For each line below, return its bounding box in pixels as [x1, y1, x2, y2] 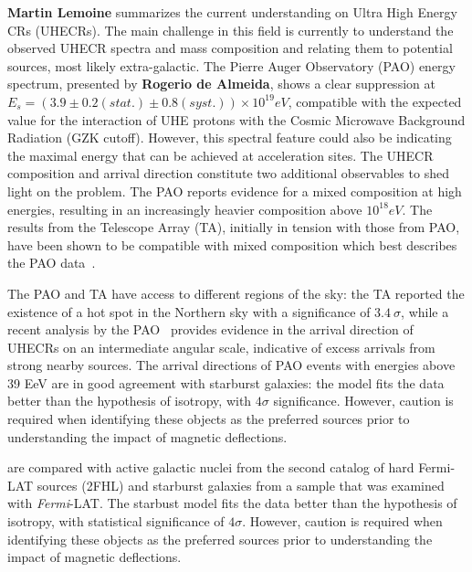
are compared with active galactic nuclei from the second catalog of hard [7, 458, 414, 477]
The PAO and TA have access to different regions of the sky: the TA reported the [7, 283, 465, 302]
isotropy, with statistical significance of [7, 512, 225, 531]
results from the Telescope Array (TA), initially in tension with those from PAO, [7, 217, 460, 237]
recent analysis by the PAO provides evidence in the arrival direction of [7, 320, 414, 339]
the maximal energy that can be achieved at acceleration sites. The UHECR [7, 145, 434, 164]
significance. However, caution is [273, 391, 454, 410]
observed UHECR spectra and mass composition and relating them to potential [7, 38, 453, 58]
